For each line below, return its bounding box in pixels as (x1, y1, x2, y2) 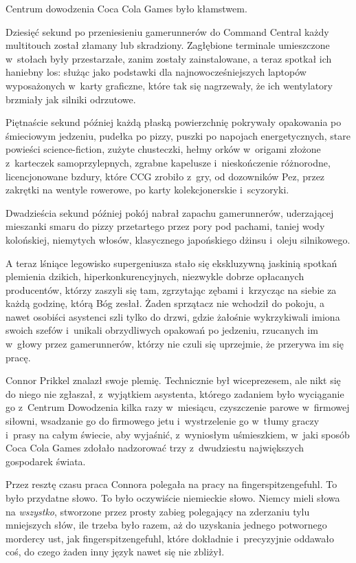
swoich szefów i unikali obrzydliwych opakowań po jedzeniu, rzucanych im (5, 323, 318, 337)
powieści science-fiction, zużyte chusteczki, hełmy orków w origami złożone (5, 142, 321, 156)
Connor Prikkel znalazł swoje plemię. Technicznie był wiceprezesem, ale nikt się (5, 373, 341, 387)
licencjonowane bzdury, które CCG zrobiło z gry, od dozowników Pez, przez (5, 169, 325, 183)
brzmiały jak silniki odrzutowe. (5, 92, 136, 106)
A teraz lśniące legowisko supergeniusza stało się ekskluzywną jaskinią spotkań (5, 255, 337, 270)
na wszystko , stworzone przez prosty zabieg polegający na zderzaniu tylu (5, 504, 310, 518)
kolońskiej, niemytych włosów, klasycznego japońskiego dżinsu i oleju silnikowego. (5, 232, 351, 246)
